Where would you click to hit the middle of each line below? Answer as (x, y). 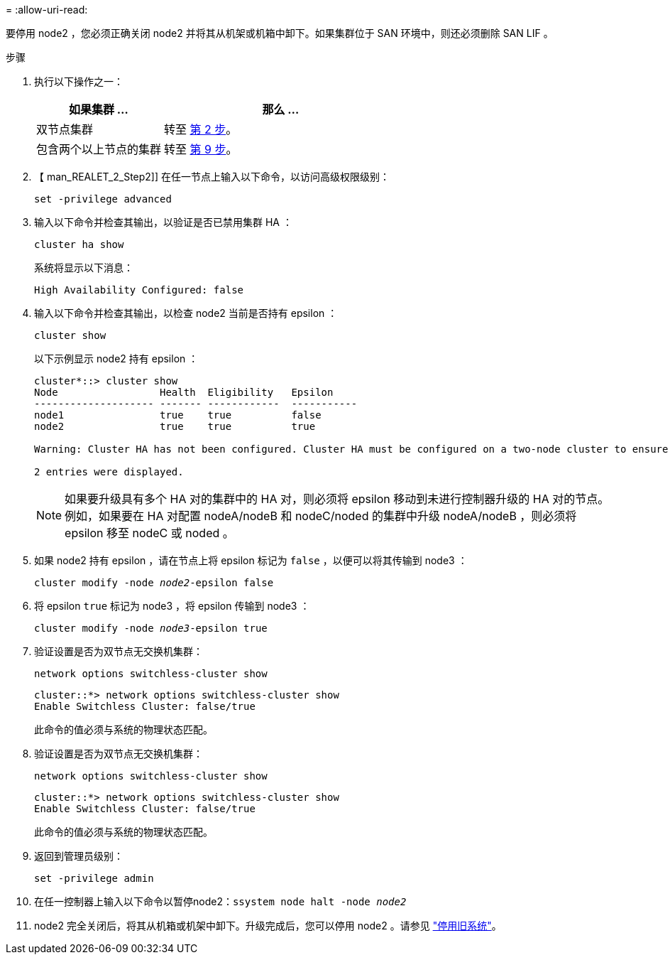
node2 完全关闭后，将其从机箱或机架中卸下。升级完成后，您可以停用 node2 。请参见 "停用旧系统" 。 (268, 926)
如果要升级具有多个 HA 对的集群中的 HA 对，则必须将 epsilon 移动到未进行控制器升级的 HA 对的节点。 (337, 499)
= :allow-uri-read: (47, 10)
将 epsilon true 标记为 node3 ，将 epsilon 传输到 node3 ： (172, 606)
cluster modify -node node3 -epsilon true (151, 628)
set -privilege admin (94, 878)
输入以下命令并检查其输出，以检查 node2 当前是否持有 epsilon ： (186, 313)
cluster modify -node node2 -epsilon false (154, 583)
